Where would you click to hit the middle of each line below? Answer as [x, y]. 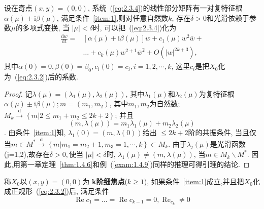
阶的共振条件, [210, 132]
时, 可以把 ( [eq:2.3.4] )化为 [135, 28]
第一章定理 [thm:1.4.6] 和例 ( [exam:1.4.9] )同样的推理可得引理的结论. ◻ [135, 164]
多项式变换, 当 [46, 28]
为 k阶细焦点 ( [105, 181]
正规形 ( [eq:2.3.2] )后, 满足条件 [60, 191]
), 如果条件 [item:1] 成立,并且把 [194, 181]
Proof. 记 [18, 93]
